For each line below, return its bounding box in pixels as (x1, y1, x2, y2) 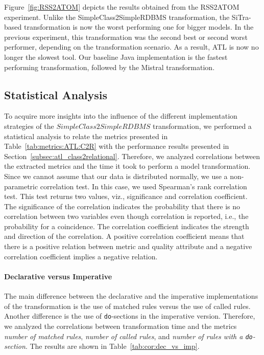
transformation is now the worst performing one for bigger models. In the (23, 21, 254, 32)
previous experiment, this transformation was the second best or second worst (4, 31, 248, 42)
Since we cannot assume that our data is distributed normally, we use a (4, 170, 228, 181)
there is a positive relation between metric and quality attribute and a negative (4, 241, 252, 252)
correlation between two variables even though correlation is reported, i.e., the (4, 211, 249, 221)
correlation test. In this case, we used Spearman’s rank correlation (40, 181, 247, 191)
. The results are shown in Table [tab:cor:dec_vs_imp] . (25, 341, 200, 351)
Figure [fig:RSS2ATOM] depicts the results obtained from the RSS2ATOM (4, 2, 239, 12)
